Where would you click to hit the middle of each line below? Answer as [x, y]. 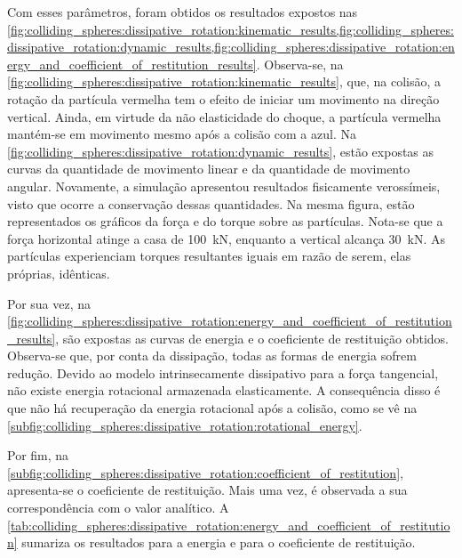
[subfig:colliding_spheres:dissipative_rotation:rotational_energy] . [185, 425]
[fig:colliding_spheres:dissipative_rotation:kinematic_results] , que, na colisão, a [224, 81]
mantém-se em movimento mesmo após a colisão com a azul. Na [182, 134]
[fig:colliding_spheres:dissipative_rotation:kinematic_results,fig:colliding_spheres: [231, 29]
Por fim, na [38, 455]
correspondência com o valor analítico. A [118, 508]
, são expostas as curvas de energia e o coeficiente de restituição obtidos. [252, 338]
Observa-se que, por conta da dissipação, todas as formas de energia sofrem [212, 356]
